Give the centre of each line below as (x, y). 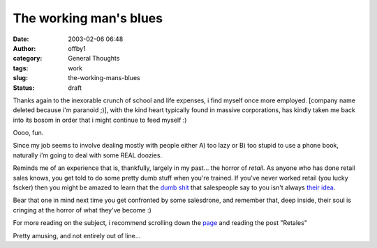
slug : (20, 78)
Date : (21, 39)
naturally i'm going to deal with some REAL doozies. (88, 155)
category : (28, 59)
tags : (21, 68)
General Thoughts (94, 59)
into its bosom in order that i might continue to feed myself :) (100, 120)
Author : (24, 48)
